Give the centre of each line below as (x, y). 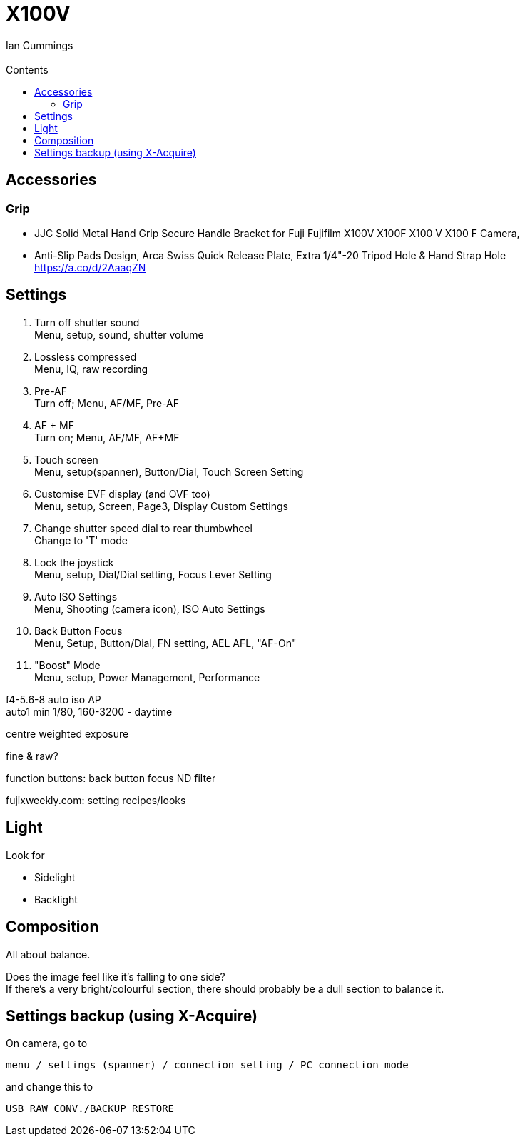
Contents (27, 69)
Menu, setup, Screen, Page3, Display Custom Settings (161, 506)
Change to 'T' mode (81, 540)
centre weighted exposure (67, 733)
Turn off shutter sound (87, 322)
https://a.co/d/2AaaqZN (90, 267)
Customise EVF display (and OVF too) (122, 494)
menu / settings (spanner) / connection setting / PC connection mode (207, 1065)
